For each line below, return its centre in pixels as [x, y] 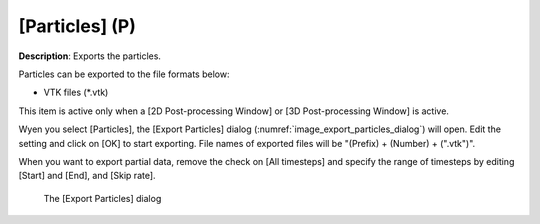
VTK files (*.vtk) [76, 92]
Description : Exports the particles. [90, 56]
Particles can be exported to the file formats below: [124, 74]
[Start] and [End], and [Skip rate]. [87, 176]
